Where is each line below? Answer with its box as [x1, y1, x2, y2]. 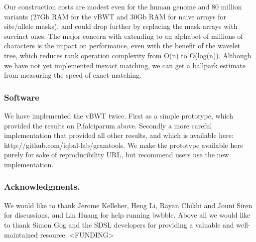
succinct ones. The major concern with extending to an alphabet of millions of [4, 30, 243, 41]
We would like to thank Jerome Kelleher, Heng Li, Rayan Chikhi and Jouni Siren [4, 200, 253, 210]
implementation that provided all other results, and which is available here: [4, 130, 234, 140]
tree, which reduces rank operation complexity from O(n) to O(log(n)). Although [4, 50, 252, 60]
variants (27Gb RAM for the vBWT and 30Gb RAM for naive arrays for [4, 11, 227, 21]
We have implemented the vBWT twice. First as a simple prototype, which [4, 110, 233, 121]
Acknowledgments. [4, 180, 80, 193]
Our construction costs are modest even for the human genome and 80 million [4, 1, 242, 11]
